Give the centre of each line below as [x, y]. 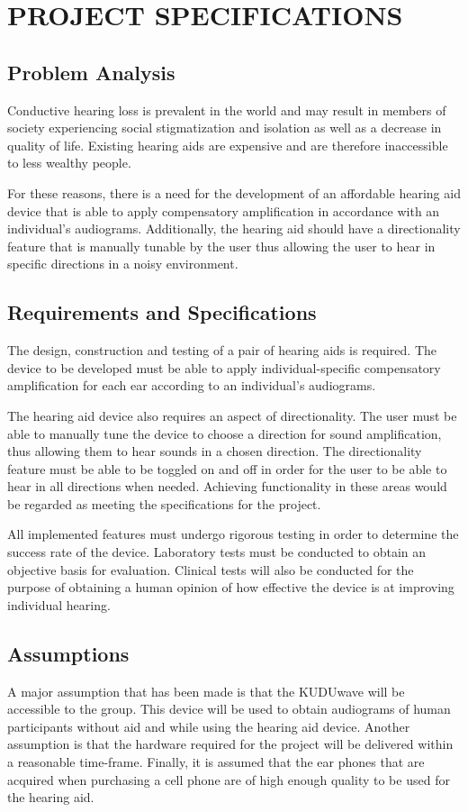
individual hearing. [59, 604]
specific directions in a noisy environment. [123, 264]
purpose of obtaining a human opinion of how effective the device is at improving [231, 587]
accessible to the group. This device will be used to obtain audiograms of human [229, 709]
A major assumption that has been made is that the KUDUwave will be [206, 691]
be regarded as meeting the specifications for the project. [164, 503]
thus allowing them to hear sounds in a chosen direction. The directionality [215, 451]
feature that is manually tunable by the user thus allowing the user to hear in [221, 246]
